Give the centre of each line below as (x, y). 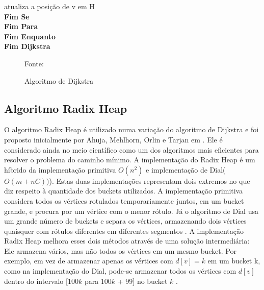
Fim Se (17, 16)
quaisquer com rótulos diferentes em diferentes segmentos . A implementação (124, 231)
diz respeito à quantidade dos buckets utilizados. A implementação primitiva (124, 191)
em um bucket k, (234, 261)
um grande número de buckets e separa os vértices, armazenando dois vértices (125, 221)
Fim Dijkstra (27, 46)
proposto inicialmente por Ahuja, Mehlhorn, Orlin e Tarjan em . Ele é (113, 139)
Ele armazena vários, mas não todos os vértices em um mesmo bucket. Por (120, 250)
